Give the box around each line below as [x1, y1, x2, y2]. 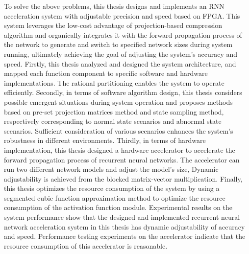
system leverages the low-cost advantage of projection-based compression [4, 20, 223, 30]
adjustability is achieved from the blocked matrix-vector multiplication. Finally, [4, 173, 243, 184]
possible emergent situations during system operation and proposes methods [4, 96, 233, 107]
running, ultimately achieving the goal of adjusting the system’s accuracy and [4, 48, 238, 59]
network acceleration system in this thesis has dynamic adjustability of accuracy [4, 221, 245, 231]
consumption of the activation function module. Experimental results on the [4, 202, 233, 212]
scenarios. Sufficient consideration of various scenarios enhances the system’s [4, 125, 233, 136]
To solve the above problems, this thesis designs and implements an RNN [4, 1, 224, 11]
